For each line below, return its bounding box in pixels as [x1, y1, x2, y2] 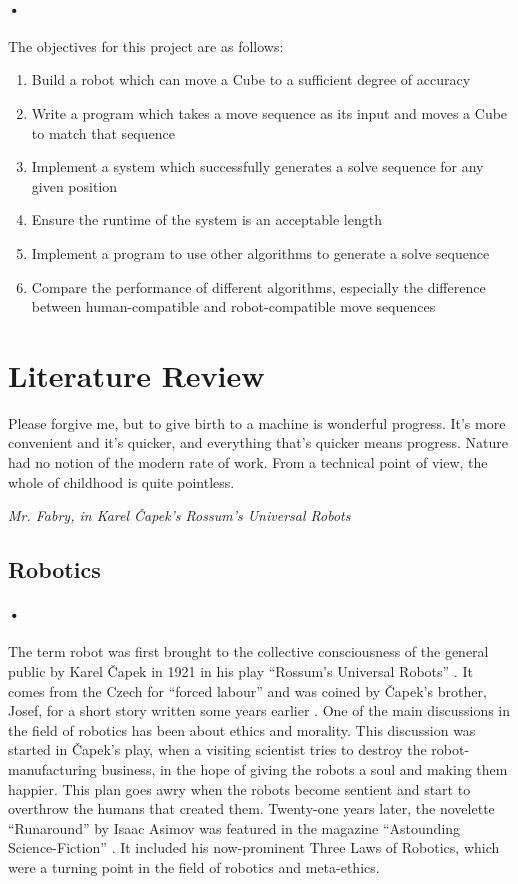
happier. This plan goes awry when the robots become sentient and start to [8, 778, 471, 799]
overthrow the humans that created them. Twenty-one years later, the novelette [8, 798, 495, 819]
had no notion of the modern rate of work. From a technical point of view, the [8, 452, 488, 473]
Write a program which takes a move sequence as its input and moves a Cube [31, 102, 508, 123]
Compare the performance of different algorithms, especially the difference [31, 276, 486, 297]
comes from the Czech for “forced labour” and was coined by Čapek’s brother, [8, 680, 487, 701]
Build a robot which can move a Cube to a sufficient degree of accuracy [31, 69, 471, 90]
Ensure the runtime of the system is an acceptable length [31, 209, 382, 230]
